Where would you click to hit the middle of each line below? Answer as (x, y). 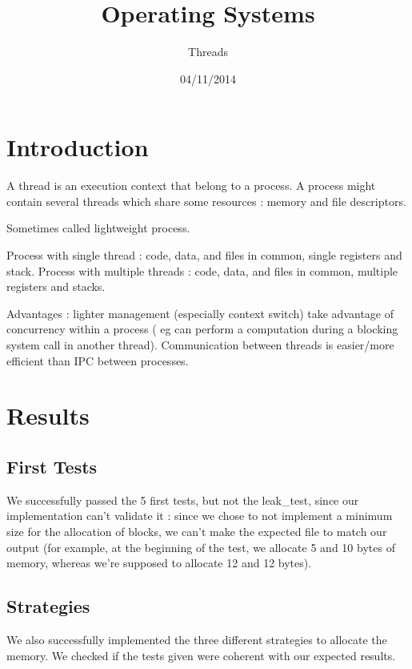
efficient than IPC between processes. (98, 360)
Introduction (78, 147)
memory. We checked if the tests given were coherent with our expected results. (201, 655)
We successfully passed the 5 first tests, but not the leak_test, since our (183, 500)
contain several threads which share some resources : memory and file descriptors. (206, 201)
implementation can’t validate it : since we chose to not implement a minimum (200, 516)
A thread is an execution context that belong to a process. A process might (191, 185)
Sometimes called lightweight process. (98, 228)
